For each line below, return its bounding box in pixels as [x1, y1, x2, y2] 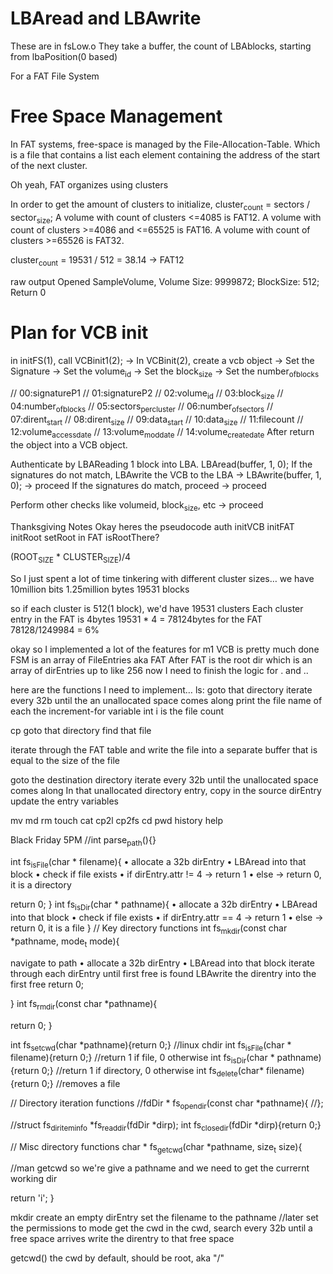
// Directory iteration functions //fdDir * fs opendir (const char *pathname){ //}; [10, 1097, 324, 1111]
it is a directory [10, 879, 72, 891]
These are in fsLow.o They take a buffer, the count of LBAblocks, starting [10, 40, 312, 52]
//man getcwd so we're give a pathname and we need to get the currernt [10, 1162, 310, 1174]
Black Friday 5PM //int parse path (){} [10, 833, 157, 848]
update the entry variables [10, 795, 119, 807]
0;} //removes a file [41, 1077, 121, 1089]
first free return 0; [10, 978, 85, 990]
